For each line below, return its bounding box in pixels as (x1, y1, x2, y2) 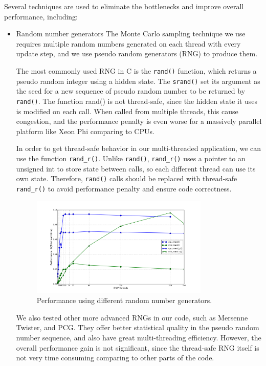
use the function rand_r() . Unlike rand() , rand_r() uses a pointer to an (16, 153, 246, 163)
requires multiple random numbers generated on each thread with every (16, 38, 241, 49)
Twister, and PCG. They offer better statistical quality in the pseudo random (16, 322, 259, 333)
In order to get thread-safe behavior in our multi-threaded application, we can (16, 143, 261, 154)
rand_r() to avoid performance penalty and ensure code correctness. (16, 183, 232, 193)
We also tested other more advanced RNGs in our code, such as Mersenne (16, 312, 248, 322)
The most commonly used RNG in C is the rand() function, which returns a (16, 65, 257, 76)
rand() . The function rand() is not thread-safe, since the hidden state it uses (16, 95, 258, 106)
